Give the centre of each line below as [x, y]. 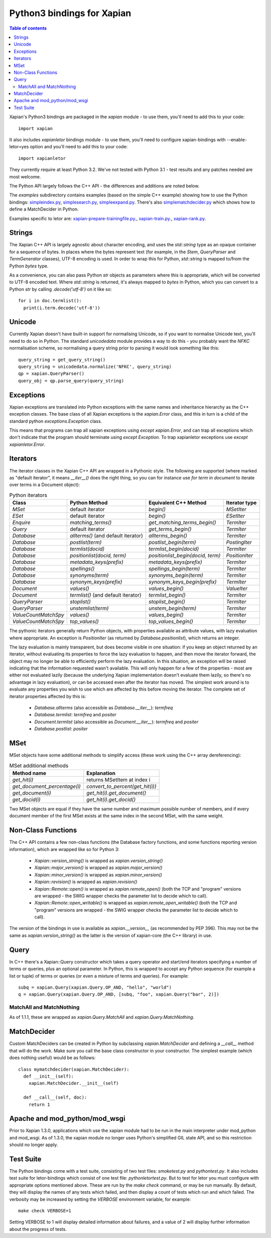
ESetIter [236, 516]
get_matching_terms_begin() [182, 523]
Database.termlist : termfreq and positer [75, 715]
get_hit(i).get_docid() [111, 799]
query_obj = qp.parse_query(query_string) [71, 380]
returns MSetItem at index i [118, 780]
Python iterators [28, 495]
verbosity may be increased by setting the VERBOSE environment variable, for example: [100, 1199]
